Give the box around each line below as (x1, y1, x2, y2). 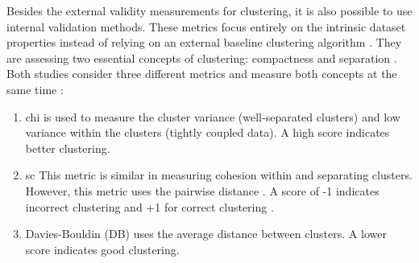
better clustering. (25, 139, 110, 156)
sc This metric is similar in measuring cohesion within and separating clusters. (25, 166, 413, 183)
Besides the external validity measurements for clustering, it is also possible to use (6, 2, 413, 18)
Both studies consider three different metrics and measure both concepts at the (6, 65, 397, 82)
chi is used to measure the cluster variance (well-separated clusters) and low (25, 108, 400, 125)
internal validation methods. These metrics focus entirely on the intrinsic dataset (6, 18, 406, 35)
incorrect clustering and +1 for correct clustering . (25, 198, 274, 215)
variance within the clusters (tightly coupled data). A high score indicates (25, 124, 390, 141)
